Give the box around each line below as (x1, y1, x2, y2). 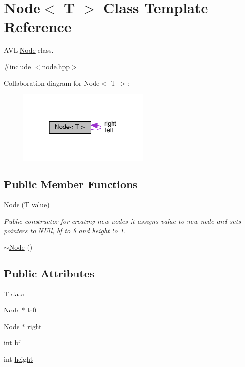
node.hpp (42, 61, 70, 71)
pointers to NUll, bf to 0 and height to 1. (4, 225, 126, 236)
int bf (4, 337, 20, 348)
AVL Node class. (4, 45, 54, 55)
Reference (4, 17, 72, 37)
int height (4, 353, 33, 364)
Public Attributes (4, 265, 94, 280)
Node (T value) (4, 199, 50, 209)
